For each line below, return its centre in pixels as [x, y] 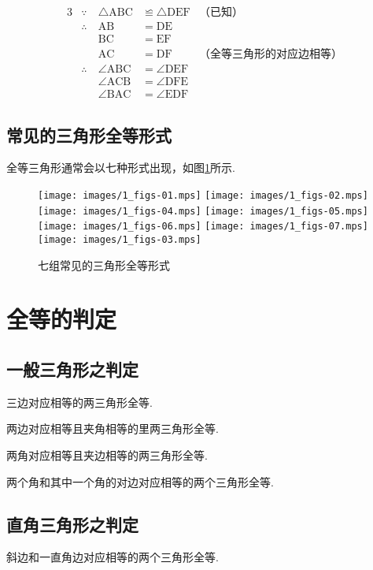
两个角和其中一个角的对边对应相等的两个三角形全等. [140, 481]
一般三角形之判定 [72, 369]
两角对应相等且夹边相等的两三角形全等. [107, 455]
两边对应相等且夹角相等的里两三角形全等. [113, 428]
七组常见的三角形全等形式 [104, 265]
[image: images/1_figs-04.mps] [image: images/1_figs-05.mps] [203, 211]
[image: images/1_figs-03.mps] [120, 239]
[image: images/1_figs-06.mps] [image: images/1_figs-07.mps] [203, 227]
